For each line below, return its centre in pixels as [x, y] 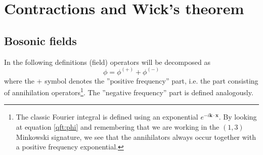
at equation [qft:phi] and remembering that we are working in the [118, 127]
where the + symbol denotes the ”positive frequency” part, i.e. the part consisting [131, 80]
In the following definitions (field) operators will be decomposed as [107, 62]
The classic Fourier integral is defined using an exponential [107, 117]
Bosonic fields [40, 40]
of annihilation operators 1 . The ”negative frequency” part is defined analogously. [129, 91]
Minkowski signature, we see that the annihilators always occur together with [136, 137]
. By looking [238, 117]
